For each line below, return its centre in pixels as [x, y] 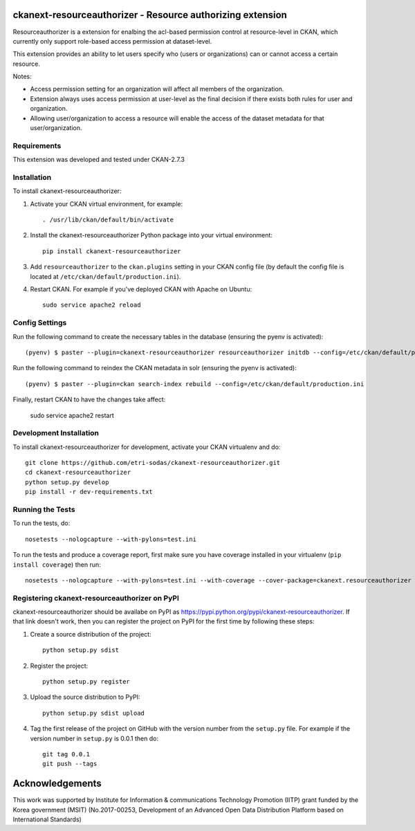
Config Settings [40, 323]
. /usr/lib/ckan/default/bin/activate [108, 220]
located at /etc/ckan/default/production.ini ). [105, 276]
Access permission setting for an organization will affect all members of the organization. [157, 89]
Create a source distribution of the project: [91, 634]
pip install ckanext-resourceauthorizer [112, 251]
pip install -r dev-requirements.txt [89, 492]
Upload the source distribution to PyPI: [85, 697]
